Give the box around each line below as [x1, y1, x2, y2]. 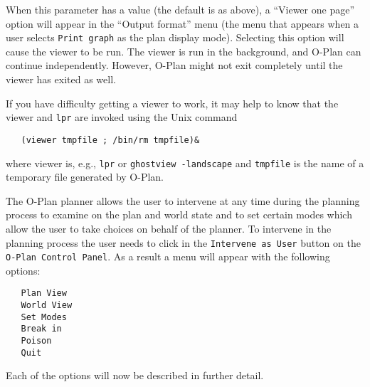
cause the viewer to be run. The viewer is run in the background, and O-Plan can [6, 43, 361, 58]
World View [21, 300, 73, 311]
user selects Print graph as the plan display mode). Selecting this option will [6, 30, 344, 45]
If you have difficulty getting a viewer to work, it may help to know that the [6, 95, 339, 110]
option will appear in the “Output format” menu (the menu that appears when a [6, 16, 359, 31]
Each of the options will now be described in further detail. [6, 368, 264, 383]
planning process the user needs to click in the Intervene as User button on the [6, 235, 361, 250]
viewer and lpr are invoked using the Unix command [6, 110, 238, 124]
